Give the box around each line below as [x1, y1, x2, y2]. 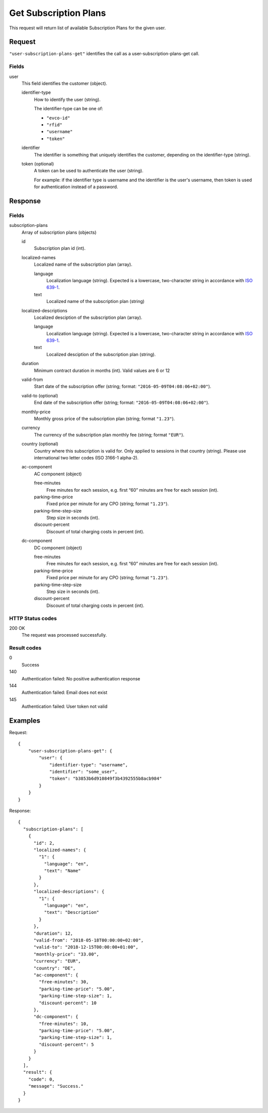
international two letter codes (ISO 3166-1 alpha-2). [34, 454, 139, 460]
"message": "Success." [28, 1083, 84, 1089]
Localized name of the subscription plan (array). [34, 261, 133, 268]
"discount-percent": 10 [39, 1000, 97, 1006]
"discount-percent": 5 [39, 1041, 94, 1047]
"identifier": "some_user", [49, 769, 118, 775]
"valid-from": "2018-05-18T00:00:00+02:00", [33, 938, 144, 943]
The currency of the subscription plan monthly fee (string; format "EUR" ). [34, 432, 185, 438]
